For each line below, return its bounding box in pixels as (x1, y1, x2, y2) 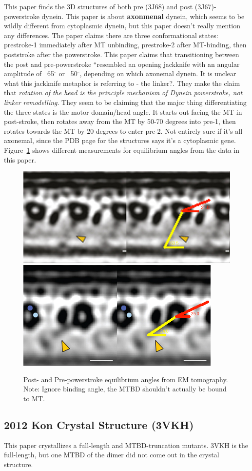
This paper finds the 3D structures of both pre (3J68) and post (4, 1, 193, 11)
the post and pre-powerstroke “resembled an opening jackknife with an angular (4, 59, 240, 69)
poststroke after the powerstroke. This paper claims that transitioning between (4, 49, 239, 59)
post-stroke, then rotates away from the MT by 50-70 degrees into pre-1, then (4, 116, 236, 126)
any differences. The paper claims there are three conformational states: (4, 30, 218, 40)
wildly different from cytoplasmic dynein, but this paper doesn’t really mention (4, 20, 240, 31)
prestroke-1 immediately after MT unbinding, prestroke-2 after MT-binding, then (4, 40, 247, 50)
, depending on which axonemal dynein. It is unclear (79, 68, 236, 79)
